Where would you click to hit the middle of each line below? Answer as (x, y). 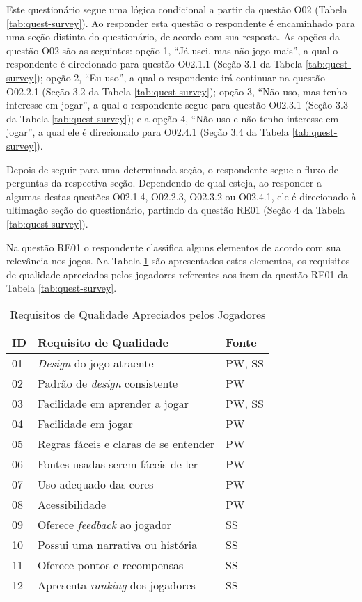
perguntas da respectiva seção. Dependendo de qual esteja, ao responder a (164, 183)
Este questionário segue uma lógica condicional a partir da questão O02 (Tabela (177, 9)
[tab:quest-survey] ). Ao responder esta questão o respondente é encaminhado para (181, 23)
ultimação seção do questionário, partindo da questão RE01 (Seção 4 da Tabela (176, 210)
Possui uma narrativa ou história (118, 544)
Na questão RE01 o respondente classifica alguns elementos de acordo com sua (174, 247)
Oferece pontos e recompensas (111, 564)
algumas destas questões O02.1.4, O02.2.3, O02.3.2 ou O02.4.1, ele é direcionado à (181, 196)
